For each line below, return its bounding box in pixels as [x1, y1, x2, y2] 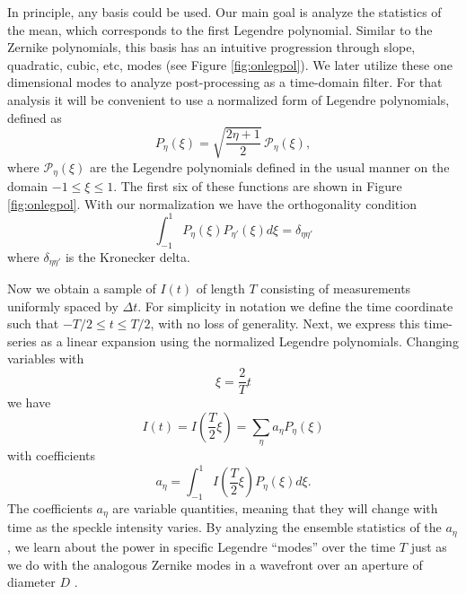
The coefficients [7, 499, 92, 517]
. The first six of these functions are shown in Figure [113, 177, 402, 196]
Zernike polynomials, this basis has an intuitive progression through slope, [7, 38, 416, 57]
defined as [7, 108, 62, 127]
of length [196, 279, 245, 298]
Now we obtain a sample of [7, 279, 156, 298]
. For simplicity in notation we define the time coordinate [137, 296, 453, 315]
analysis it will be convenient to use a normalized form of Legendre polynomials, [7, 90, 450, 109]
